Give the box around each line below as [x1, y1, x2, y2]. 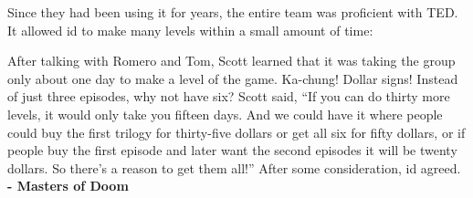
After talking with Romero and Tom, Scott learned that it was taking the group [7, 51, 456, 70]
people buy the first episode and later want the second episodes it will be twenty [7, 141, 457, 160]
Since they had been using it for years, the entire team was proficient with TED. [7, 3, 458, 21]
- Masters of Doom [7, 176, 129, 195]
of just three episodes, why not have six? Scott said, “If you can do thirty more [7, 87, 450, 106]
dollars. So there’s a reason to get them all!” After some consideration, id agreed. [7, 158, 461, 177]
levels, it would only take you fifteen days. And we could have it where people [7, 104, 443, 123]
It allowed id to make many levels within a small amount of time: [7, 20, 373, 39]
